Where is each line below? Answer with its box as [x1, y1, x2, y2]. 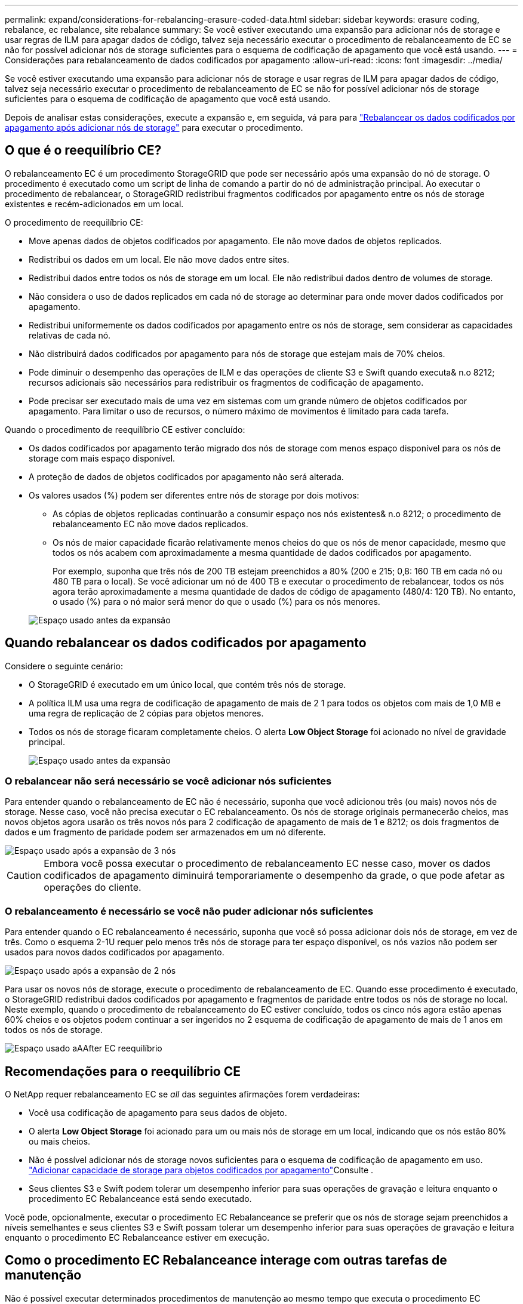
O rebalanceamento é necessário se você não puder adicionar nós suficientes [5, 905, 374, 917]
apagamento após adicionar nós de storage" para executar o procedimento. [5, 122, 303, 133]
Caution [7, 869, 42, 882]
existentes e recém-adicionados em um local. [5, 198, 184, 209]
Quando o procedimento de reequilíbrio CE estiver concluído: [5, 424, 245, 435]
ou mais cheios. [29, 1136, 91, 1147]
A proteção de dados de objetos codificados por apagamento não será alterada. [29, 471, 344, 482]
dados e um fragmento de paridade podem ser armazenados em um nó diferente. [5, 827, 326, 838]
